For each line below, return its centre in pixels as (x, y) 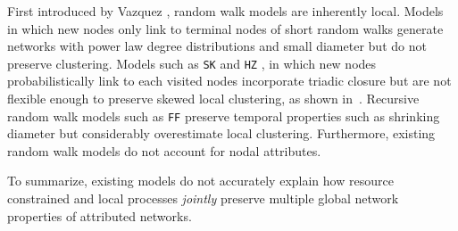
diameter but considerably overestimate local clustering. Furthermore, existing (221, 133)
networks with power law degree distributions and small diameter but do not (217, 46)
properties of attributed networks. (100, 215)
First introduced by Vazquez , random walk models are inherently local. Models (225, 11)
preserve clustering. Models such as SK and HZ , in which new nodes (192, 63)
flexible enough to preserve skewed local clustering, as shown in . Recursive (213, 99)
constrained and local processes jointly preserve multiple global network (203, 198)
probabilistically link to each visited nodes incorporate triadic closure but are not (229, 81)
